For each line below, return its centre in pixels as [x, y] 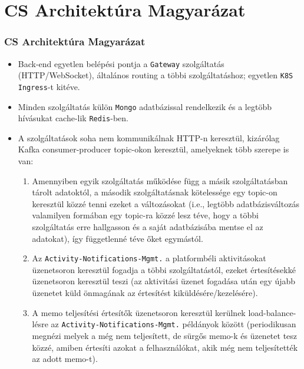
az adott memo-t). [65, 359]
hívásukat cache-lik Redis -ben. [73, 118]
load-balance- [272, 312]
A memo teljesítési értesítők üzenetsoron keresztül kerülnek [139, 312]
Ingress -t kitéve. [49, 86]
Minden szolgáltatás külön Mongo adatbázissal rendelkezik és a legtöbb [145, 106]
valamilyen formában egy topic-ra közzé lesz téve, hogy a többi [145, 215]
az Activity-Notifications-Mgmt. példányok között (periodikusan [174, 324]
